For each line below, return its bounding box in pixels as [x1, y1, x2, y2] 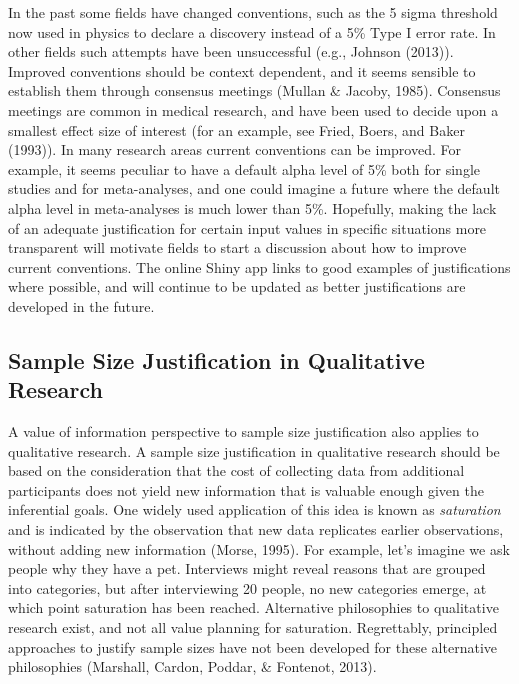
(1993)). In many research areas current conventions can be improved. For [8, 139, 461, 160]
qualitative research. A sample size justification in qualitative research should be [8, 440, 500, 461]
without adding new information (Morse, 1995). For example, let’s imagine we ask [8, 538, 510, 559]
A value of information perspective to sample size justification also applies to [8, 421, 479, 442]
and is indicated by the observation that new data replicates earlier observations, [8, 519, 504, 540]
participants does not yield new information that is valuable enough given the [8, 479, 484, 500]
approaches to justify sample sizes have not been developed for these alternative [8, 636, 497, 657]
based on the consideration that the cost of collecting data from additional [8, 460, 465, 481]
